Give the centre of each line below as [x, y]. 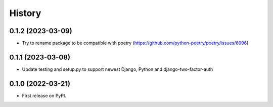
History [25, 13]
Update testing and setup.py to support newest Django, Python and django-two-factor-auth [118, 69]
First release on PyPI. [44, 95]
